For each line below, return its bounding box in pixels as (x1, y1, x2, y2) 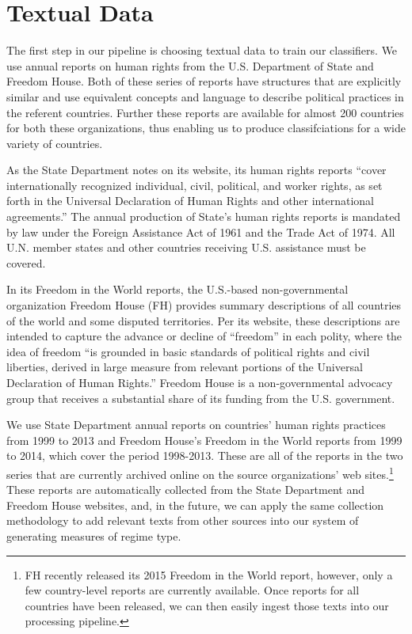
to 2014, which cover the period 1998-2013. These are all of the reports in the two (6, 447, 403, 464)
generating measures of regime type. (6, 528, 181, 544)
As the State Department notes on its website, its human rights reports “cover (6, 161, 387, 178)
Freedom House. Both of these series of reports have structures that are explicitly (6, 73, 402, 89)
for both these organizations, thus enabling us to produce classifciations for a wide (6, 120, 406, 136)
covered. (6, 254, 46, 271)
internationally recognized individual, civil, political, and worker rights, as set (6, 177, 383, 193)
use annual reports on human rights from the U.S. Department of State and (6, 57, 374, 74)
